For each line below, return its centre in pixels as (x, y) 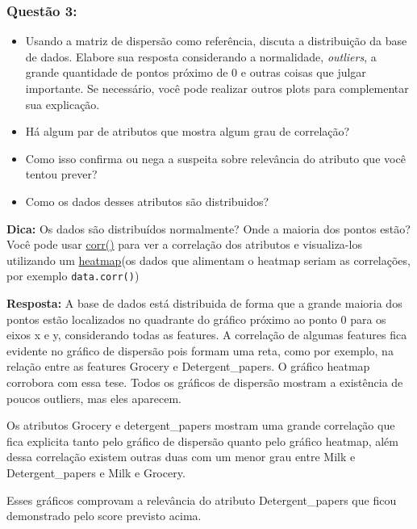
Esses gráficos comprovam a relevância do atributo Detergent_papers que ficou (202, 500)
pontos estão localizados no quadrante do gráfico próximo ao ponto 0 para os (196, 319)
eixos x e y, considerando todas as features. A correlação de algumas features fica (207, 335)
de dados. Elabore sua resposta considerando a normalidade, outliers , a (201, 56)
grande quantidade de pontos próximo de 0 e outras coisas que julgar (196, 72)
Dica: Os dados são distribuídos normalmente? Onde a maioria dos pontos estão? (208, 228)
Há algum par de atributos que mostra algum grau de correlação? (188, 131)
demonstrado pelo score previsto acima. (104, 516)
